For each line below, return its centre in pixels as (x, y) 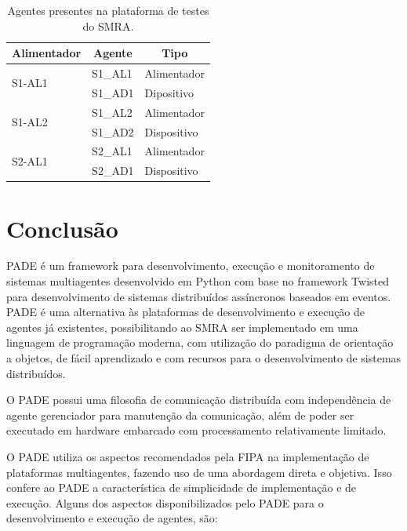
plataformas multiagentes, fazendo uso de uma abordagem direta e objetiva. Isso (199, 472)
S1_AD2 (113, 131)
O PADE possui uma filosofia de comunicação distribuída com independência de (199, 400)
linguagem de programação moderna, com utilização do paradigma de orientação (200, 342)
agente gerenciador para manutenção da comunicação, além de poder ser (180, 415)
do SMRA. (108, 25)
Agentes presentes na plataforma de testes (108, 10)
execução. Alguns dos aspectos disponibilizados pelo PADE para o (165, 502)
